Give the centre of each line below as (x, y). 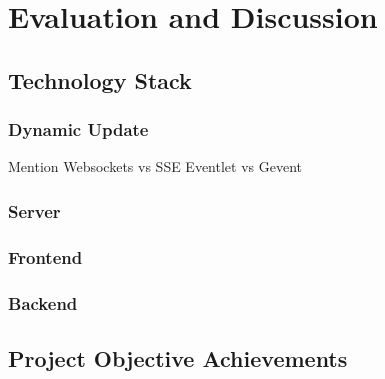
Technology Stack (100, 79)
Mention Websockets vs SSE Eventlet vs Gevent (155, 166)
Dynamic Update (78, 129)
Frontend (45, 256)
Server (34, 210)
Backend (43, 302)
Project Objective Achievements (178, 357)
